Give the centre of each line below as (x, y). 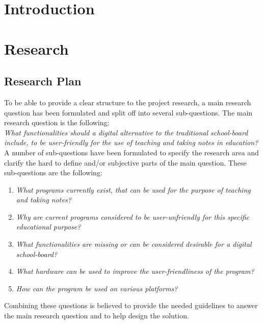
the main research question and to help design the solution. (97, 316)
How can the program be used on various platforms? (97, 288)
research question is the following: (57, 122)
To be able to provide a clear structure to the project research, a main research (128, 102)
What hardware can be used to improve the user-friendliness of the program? (135, 271)
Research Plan (43, 81)
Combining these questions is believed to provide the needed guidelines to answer (131, 305)
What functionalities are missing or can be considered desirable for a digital (134, 244)
